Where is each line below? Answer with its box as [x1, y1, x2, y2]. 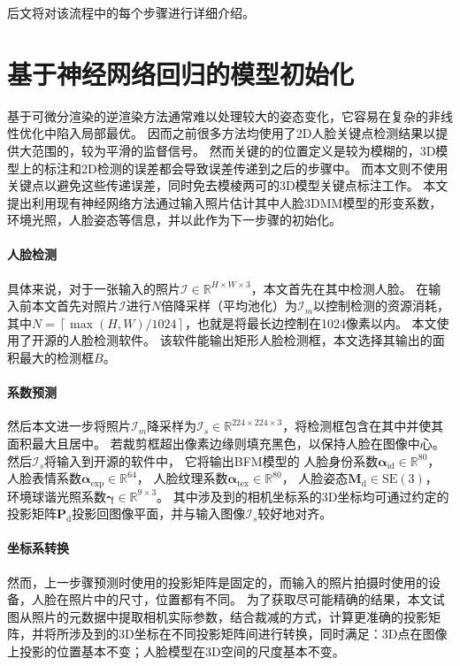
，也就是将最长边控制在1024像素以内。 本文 [184, 313, 437, 332]
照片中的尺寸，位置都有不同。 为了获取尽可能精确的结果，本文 [68, 590, 433, 609]
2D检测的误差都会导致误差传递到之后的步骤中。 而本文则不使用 [80, 158, 448, 177]
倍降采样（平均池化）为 [160, 296, 297, 315]
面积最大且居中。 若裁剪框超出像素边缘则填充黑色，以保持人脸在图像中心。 [7, 434, 445, 453]
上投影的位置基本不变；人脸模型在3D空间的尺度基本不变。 [7, 642, 345, 661]
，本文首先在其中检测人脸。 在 [250, 279, 429, 297]
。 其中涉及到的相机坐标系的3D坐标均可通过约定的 [157, 486, 449, 505]
